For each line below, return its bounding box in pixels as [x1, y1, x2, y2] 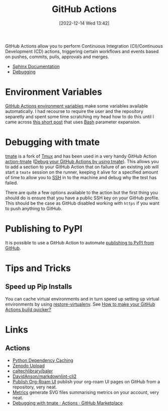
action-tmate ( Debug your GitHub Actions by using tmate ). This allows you [5, 158, 159, 164]
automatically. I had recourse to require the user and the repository [5, 108, 144, 114]
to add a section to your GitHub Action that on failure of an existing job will [5, 164, 159, 170]
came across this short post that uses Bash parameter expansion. [5, 119, 141, 125]
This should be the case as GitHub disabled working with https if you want [5, 200, 159, 206]
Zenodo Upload [12, 362, 45, 368]
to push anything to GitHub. [5, 205, 62, 211]
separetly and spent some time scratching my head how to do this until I [5, 113, 154, 119]
